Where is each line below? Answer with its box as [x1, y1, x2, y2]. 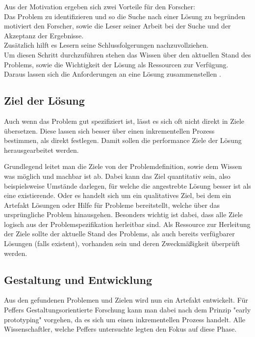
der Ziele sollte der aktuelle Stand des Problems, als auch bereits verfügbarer [4, 228, 235, 239]
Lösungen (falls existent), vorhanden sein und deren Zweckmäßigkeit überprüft [4, 238, 240, 249]
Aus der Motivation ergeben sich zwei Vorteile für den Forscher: [4, 1, 195, 11]
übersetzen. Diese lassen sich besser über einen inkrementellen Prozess [4, 125, 215, 136]
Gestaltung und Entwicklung [4, 272, 152, 287]
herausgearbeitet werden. [4, 144, 79, 155]
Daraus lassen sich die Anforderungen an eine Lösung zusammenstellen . [4, 69, 221, 79]
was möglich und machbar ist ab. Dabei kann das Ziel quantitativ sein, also [4, 170, 230, 181]
